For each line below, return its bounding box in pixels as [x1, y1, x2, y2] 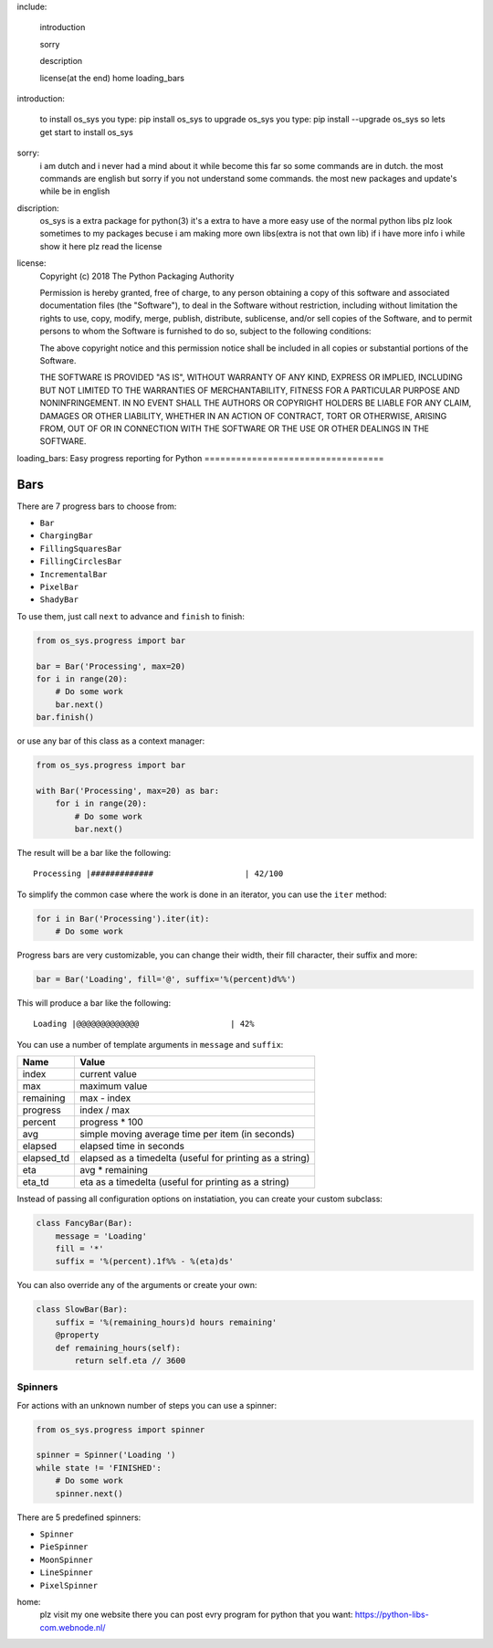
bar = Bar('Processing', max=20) [36, 660, 186, 671]
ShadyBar [39, 595, 79, 605]
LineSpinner [39, 1568, 93, 1578]
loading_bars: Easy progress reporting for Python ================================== [16, 452, 384, 463]
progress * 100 [79, 1115, 143, 1128]
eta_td [22, 1176, 49, 1188]
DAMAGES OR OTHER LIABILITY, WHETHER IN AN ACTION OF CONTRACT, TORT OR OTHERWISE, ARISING [39, 410, 447, 421]
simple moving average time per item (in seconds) [79, 1128, 296, 1141]
